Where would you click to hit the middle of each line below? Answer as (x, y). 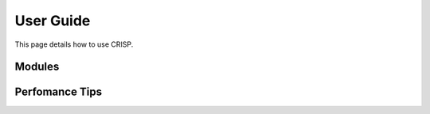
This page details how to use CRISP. (74, 44)
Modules (37, 67)
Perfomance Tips (59, 92)
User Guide (53, 21)
